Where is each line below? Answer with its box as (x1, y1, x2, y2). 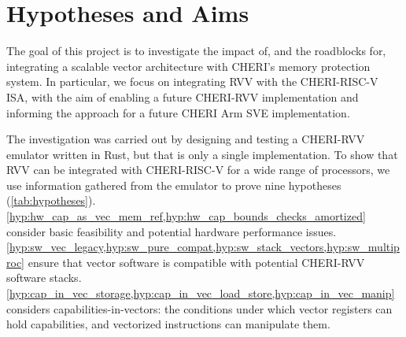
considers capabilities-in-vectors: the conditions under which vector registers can (6, 300, 393, 317)
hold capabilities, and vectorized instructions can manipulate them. (6, 316, 330, 332)
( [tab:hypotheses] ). (6, 192, 96, 209)
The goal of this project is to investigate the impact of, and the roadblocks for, (6, 43, 386, 59)
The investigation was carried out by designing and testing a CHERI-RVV (6, 131, 365, 147)
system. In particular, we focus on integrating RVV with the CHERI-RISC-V (6, 73, 378, 90)
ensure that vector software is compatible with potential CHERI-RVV (28, 254, 365, 270)
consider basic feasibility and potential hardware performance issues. (6, 223, 337, 239)
